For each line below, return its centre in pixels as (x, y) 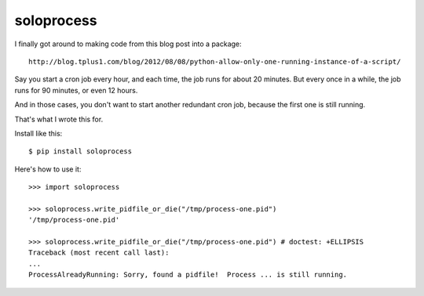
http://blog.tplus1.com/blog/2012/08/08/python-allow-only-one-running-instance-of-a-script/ (215, 61)
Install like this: (38, 133)
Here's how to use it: (48, 169)
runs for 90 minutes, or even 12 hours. (76, 90)
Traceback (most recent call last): (99, 253)
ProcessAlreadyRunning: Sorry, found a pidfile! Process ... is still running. (188, 275)
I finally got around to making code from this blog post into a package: (128, 44)
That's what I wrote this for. (59, 119)
